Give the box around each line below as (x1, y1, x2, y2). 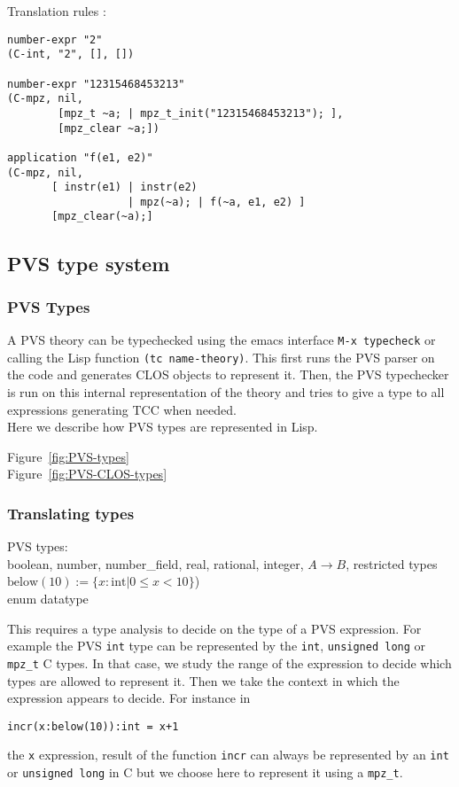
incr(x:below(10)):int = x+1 (7, 720, 179, 733)
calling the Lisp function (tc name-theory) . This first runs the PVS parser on (7, 347, 435, 366)
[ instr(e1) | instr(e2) (51, 181, 198, 194)
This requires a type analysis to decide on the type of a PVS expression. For (7, 619, 422, 637)
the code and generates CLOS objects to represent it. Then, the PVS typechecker (7, 365, 449, 384)
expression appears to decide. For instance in (7, 689, 251, 707)
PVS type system (7, 249, 170, 277)
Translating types (7, 502, 135, 524)
